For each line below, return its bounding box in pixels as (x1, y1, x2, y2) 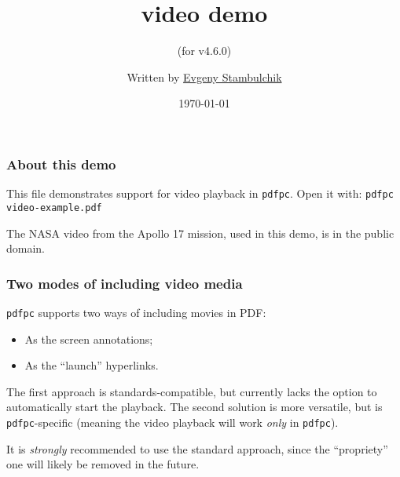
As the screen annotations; (24, 330, 153, 347)
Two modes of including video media (6, 273, 243, 293)
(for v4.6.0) (177, 42, 232, 59)
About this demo (6, 154, 116, 173)
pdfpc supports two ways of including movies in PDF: (6, 304, 266, 320)
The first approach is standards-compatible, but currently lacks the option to (6, 383, 377, 399)
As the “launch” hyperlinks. (24, 357, 159, 373)
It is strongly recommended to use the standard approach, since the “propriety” (6, 440, 388, 457)
